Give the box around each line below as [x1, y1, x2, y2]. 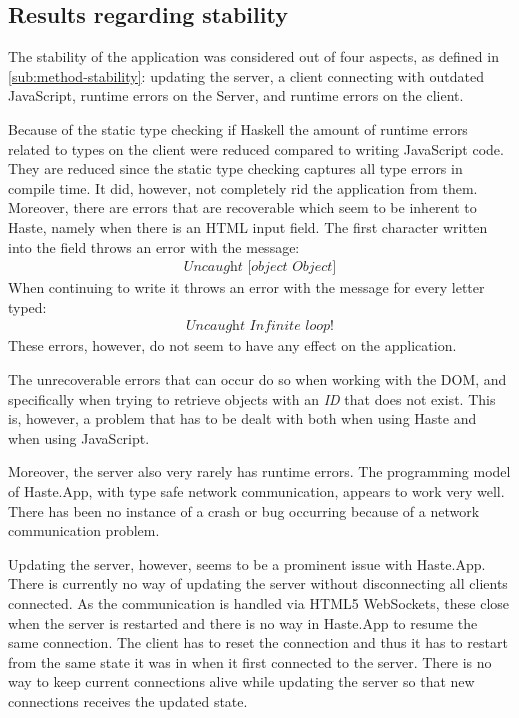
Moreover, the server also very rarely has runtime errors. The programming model [8, 461, 511, 482]
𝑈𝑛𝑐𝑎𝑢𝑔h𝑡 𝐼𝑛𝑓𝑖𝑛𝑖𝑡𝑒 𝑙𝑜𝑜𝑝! [186, 319, 334, 334]
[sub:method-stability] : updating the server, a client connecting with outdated [8, 65, 484, 86]
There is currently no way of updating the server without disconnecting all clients [8, 573, 508, 594]
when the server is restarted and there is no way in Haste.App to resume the [8, 612, 478, 633]
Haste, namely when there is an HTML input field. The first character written [8, 216, 488, 237]
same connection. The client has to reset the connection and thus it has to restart [8, 632, 508, 653]
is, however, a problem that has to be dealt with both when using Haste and [8, 408, 477, 429]
